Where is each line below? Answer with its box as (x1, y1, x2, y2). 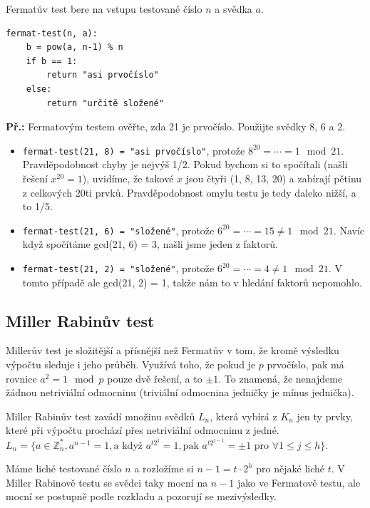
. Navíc (333, 222, 365, 237)
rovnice (6, 370, 37, 385)
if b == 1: (26, 56, 78, 66)
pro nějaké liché (256, 461, 324, 476)
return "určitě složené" (46, 98, 164, 108)
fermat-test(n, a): (6, 28, 98, 38)
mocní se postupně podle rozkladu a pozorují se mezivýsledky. (6, 489, 277, 504)
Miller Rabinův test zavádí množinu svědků (6, 408, 195, 423)
